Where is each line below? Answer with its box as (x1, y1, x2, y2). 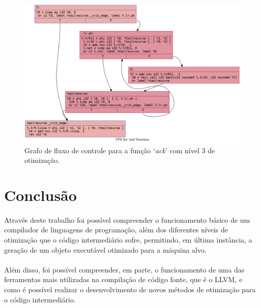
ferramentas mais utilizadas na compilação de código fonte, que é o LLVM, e (4, 274, 243, 285)
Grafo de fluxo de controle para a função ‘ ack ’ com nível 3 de (24, 145, 215, 155)
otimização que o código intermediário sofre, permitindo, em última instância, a (4, 234, 252, 245)
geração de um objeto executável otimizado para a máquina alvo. (4, 244, 207, 255)
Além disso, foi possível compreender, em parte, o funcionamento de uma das (4, 264, 245, 275)
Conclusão (4, 185, 77, 206)
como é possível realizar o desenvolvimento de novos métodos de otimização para (4, 284, 256, 295)
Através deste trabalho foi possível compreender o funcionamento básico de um (4, 214, 250, 225)
